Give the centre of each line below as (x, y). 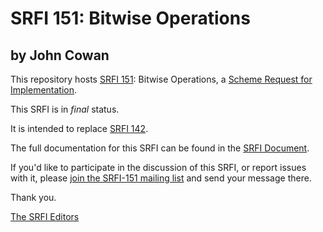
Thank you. (33, 197)
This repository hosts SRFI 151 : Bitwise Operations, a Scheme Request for (161, 79)
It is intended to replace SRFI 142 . (79, 128)
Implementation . (44, 90)
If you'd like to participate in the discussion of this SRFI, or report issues (158, 167)
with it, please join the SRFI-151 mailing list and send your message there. (161, 178)
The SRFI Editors (45, 216)
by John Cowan (60, 55)
